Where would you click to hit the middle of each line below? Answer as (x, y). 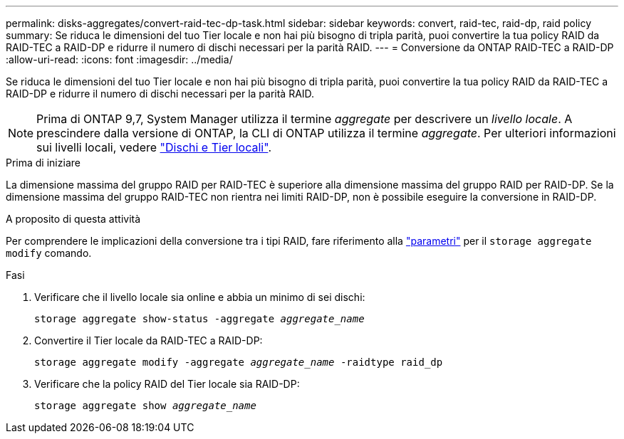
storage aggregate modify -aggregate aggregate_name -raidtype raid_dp (239, 362)
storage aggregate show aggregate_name (145, 406)
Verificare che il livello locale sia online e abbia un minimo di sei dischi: (200, 297)
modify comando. (49, 253)
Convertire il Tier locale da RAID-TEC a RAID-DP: (149, 340)
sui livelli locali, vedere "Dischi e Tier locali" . (154, 147)
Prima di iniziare (43, 163)
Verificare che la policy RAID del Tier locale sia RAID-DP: (167, 384)
